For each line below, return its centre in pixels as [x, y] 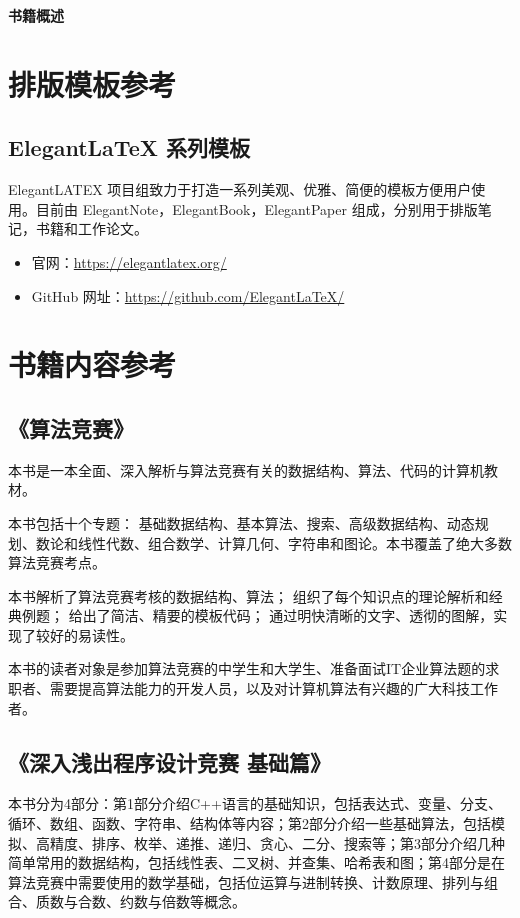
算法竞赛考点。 [57, 562]
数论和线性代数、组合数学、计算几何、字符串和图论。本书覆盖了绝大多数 [273, 542]
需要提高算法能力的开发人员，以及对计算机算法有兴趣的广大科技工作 [273, 688]
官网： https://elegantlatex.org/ [129, 261]
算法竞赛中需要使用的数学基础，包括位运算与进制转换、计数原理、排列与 [246, 881]
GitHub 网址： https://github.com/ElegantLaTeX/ [188, 295]
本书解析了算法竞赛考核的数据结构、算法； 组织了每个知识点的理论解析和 [248, 595]
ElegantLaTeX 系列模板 [129, 147]
